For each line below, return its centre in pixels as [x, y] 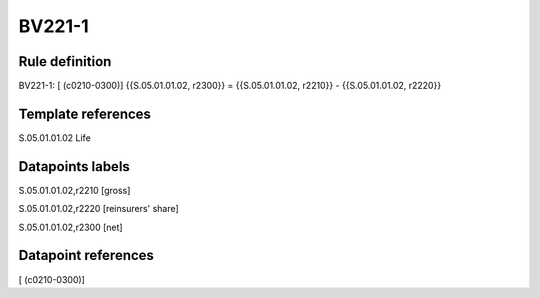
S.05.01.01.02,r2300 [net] [71, 227]
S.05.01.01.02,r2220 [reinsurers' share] [98, 209]
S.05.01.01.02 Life [55, 137]
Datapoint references [86, 255]
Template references [85, 113]
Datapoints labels [74, 166]
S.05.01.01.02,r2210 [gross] [74, 190]
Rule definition [65, 61]
